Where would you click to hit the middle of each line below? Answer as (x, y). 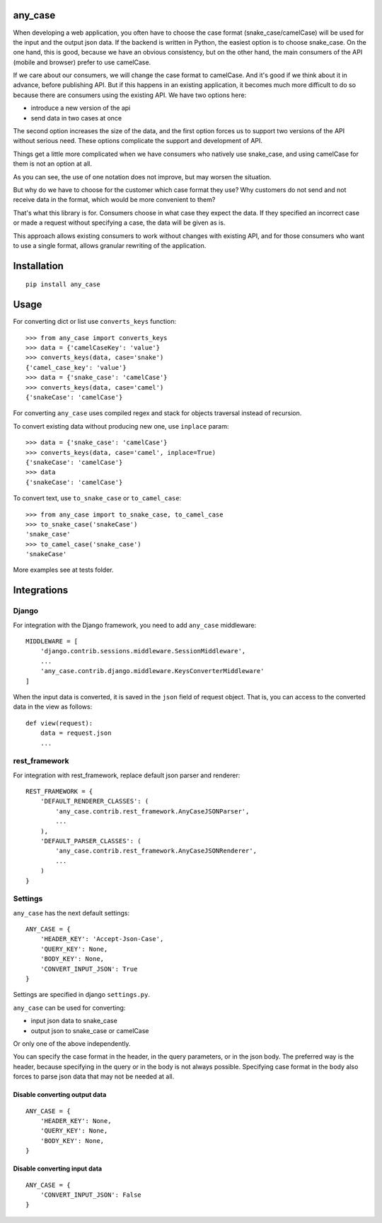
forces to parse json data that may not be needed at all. (94, 1076)
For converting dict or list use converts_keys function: (95, 322)
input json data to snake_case (74, 1021)
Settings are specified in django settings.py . (82, 995)
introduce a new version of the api (81, 108)
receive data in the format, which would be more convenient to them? (114, 200)
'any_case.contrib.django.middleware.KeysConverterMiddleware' (152, 671)
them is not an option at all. (52, 164)
